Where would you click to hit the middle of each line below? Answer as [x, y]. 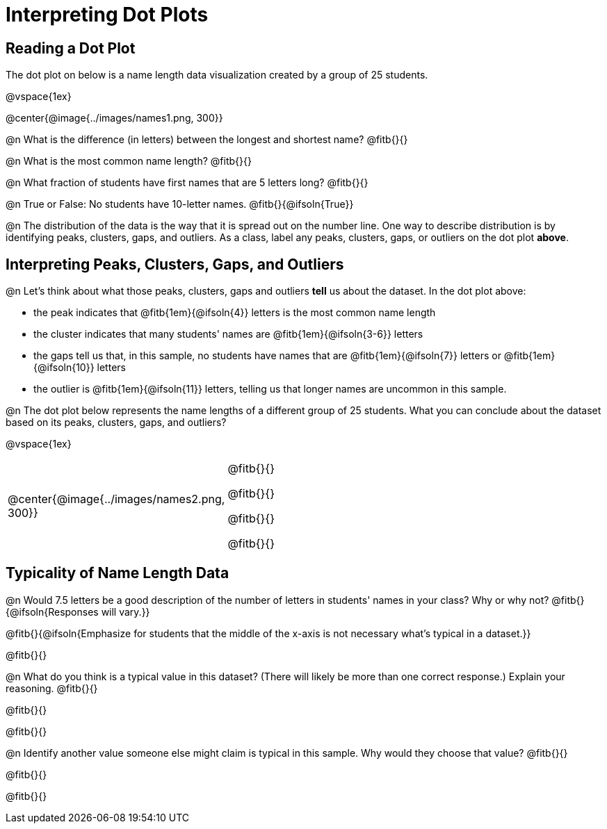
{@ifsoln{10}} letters [80, 368]
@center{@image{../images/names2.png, [116, 499]
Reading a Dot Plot [71, 48]
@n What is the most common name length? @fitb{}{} [129, 161]
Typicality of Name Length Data [118, 573]
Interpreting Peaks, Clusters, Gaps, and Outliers [175, 264]
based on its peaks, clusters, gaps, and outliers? [116, 422]
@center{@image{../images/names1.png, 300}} [114, 118]
